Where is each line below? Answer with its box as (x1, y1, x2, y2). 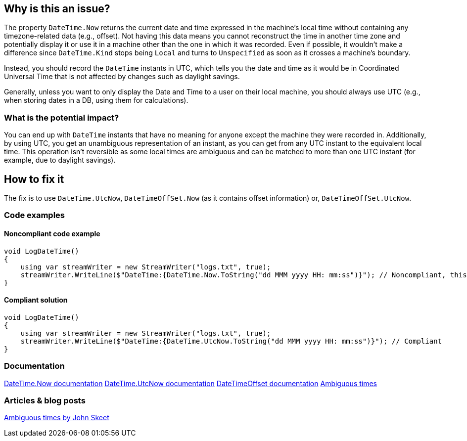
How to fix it (4, 173, 64, 185)
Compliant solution (4, 296, 68, 305)
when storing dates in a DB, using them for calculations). (4, 96, 188, 105)
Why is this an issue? (4, 2, 110, 15)
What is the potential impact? (4, 112, 119, 123)
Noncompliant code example (4, 229, 100, 238)
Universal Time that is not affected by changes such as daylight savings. (4, 72, 240, 81)
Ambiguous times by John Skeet (4, 413, 109, 422)
